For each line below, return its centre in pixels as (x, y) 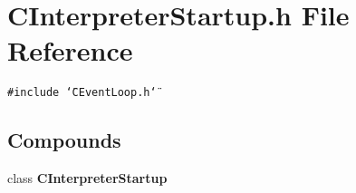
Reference (70, 50)
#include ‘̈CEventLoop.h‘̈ (82, 93)
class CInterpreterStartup (87, 178)
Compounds (64, 140)
